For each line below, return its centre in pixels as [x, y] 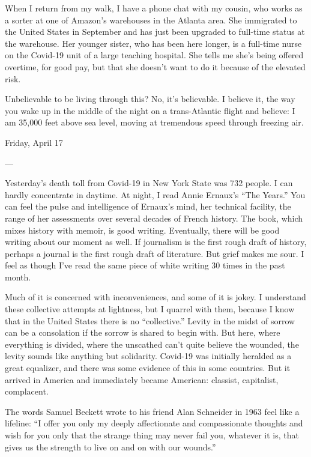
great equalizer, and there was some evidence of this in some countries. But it [148, 368]
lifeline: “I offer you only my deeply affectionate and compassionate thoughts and [154, 423]
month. [18, 277]
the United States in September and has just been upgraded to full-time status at [155, 32]
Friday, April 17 [34, 142]
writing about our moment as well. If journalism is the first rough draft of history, [156, 242]
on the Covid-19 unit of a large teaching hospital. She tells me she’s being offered [154, 55]
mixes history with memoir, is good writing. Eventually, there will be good [142, 230]
